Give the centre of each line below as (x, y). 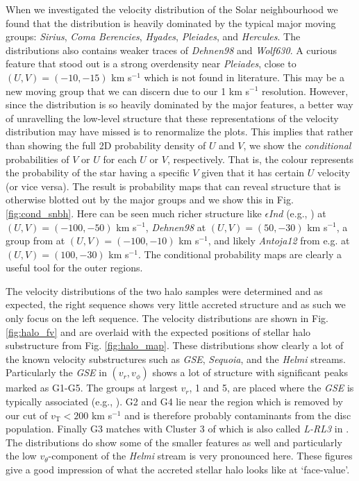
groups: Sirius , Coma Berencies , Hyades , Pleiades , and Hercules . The (153, 36)
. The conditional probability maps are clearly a (240, 254)
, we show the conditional (297, 145)
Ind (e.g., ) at (298, 213)
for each (120, 159)
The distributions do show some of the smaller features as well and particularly (174, 442)
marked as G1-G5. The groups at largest (92, 388)
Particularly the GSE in (56, 372)
